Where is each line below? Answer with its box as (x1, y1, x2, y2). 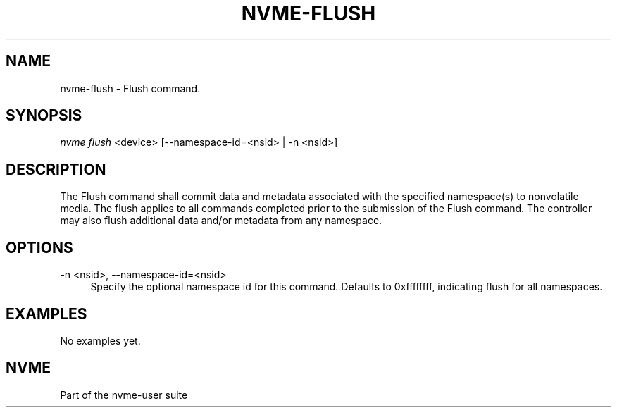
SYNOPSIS (6, 106, 82, 125)
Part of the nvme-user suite (60, 388, 188, 401)
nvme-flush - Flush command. (60, 82, 201, 94)
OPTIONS (6, 238, 73, 257)
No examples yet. (60, 334, 141, 347)
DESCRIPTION (6, 160, 106, 178)
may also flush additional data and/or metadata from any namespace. (60, 214, 382, 227)
